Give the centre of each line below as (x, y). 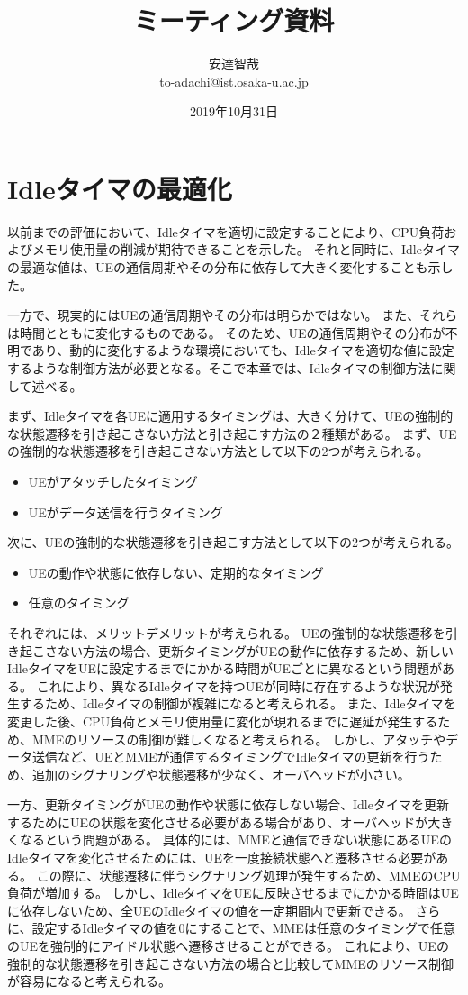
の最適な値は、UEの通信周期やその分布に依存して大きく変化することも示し (230, 267)
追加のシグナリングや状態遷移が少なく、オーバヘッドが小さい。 (221, 774)
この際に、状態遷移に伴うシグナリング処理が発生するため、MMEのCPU (248, 875)
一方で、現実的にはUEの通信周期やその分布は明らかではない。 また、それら (233, 315)
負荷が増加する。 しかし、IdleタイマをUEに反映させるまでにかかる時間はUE (233, 893)
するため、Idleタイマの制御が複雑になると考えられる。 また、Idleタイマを (238, 703)
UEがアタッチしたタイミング (113, 481)
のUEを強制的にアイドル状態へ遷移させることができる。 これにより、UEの (228, 946)
